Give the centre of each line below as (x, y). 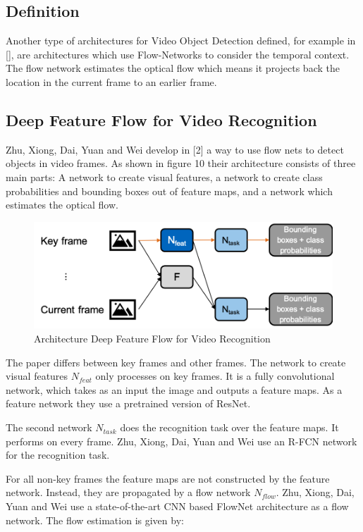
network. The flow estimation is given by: (95, 520)
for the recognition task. (58, 455)
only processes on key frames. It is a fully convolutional (215, 376)
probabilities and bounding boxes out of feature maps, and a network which (169, 191)
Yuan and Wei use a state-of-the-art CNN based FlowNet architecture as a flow (177, 506)
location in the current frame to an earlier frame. (111, 81)
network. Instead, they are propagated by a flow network (128, 492)
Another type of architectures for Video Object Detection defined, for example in (181, 41)
